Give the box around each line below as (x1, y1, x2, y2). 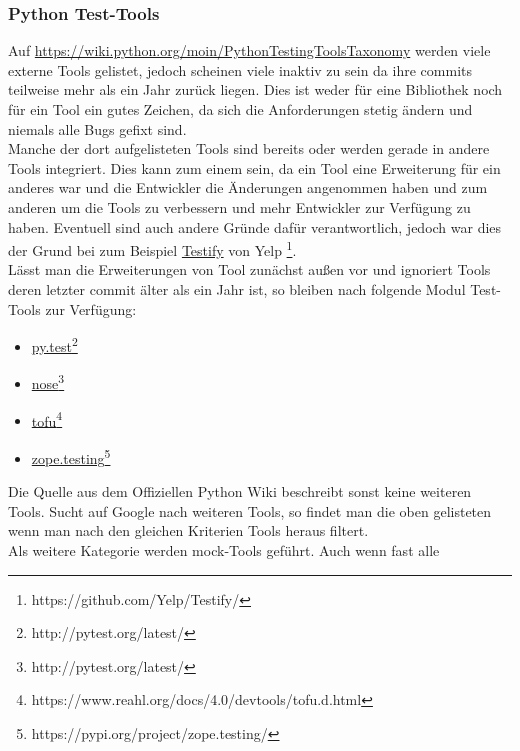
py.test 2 (31, 333, 78, 356)
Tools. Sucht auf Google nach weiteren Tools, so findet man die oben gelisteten (8, 500, 492, 521)
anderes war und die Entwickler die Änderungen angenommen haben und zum (8, 177, 488, 198)
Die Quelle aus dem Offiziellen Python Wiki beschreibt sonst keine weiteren (8, 481, 472, 502)
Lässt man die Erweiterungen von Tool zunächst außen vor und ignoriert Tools (8, 259, 491, 280)
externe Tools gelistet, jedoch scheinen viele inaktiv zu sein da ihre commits (8, 59, 472, 80)
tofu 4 (31, 407, 63, 431)
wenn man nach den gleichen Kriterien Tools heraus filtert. (8, 520, 369, 541)
